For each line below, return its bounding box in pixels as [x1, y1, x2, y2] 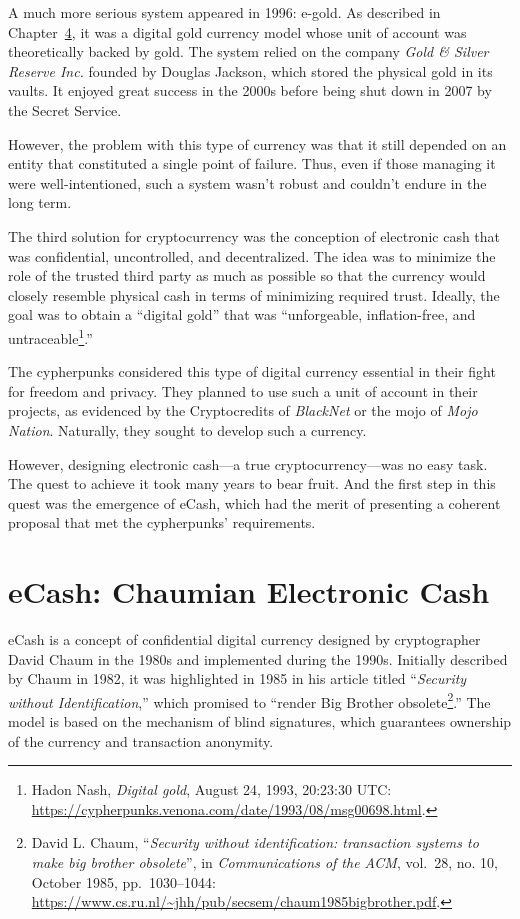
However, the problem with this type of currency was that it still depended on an [8, 133, 507, 154]
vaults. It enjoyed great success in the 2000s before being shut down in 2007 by [8, 80, 492, 101]
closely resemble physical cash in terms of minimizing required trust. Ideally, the [8, 284, 500, 305]
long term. [8, 192, 72, 213]
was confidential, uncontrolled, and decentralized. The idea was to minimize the [8, 245, 496, 266]
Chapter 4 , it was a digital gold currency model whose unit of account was [8, 21, 467, 42]
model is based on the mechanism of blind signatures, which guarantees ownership [8, 711, 512, 732]
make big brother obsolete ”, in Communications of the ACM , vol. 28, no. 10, [31, 852, 498, 873]
